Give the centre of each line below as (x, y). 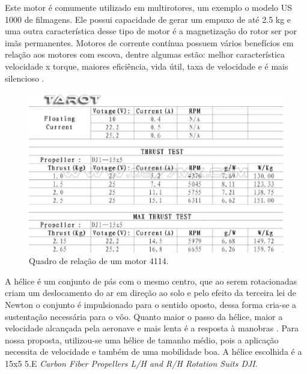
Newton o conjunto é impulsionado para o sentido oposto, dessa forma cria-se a (151, 305)
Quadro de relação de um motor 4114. (99, 261)
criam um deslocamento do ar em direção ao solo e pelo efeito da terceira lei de (150, 293)
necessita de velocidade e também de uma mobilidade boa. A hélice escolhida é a (153, 351)
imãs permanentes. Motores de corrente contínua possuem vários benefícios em (149, 42)
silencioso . (25, 78)
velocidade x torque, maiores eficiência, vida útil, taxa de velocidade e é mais (147, 66)
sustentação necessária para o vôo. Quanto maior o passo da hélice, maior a (144, 316)
